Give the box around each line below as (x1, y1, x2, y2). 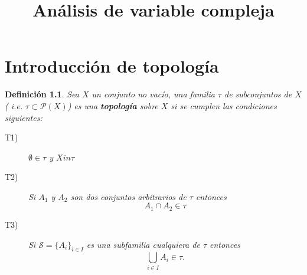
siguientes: (5, 111, 43, 123)
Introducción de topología (5, 54, 219, 78)
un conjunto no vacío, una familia (92, 88, 215, 100)
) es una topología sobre (67, 99, 158, 112)
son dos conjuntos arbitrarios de (70, 190, 187, 202)
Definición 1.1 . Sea (5, 88, 79, 100)
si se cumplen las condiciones (171, 99, 277, 112)
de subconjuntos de (224, 88, 292, 100)
